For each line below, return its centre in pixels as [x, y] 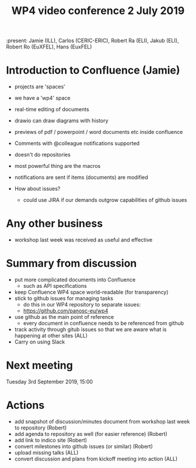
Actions [25, 405]
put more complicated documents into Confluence [75, 280]
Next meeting [39, 365]
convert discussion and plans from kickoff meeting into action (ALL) [96, 459]
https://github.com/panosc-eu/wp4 [66, 311]
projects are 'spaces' [40, 87]
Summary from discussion [71, 264]
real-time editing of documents [52, 109]
